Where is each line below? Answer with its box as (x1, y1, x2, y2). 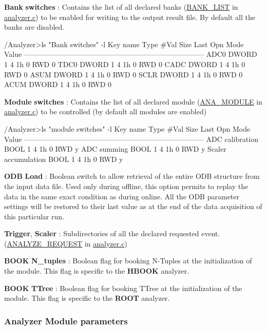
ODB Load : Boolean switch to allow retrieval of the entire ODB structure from (4, 171, 260, 181)
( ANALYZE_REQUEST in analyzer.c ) (4, 238, 127, 249)
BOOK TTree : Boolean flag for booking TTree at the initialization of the (4, 282, 242, 293)
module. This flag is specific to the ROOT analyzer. (4, 293, 170, 303)
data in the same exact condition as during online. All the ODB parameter (4, 191, 239, 201)
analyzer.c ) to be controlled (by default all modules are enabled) (4, 106, 207, 117)
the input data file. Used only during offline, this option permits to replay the (4, 180, 249, 191)
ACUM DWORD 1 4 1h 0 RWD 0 (4, 79, 112, 90)
